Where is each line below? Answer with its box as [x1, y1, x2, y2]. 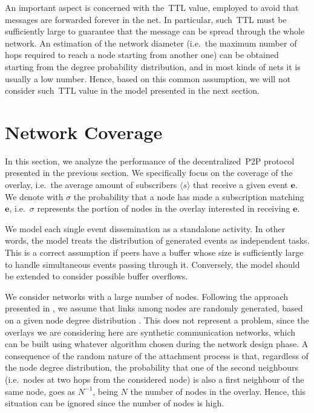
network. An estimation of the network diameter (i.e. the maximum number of [5, 36, 297, 49]
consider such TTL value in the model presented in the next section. [5, 84, 260, 97]
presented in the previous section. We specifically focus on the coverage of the [5, 166, 293, 179]
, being [93, 385, 118, 397]
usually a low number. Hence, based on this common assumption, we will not [5, 72, 291, 85]
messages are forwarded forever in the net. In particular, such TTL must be [5, 13, 287, 25]
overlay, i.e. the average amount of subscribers [5, 178, 177, 191]
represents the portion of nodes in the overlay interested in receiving [37, 202, 290, 215]
